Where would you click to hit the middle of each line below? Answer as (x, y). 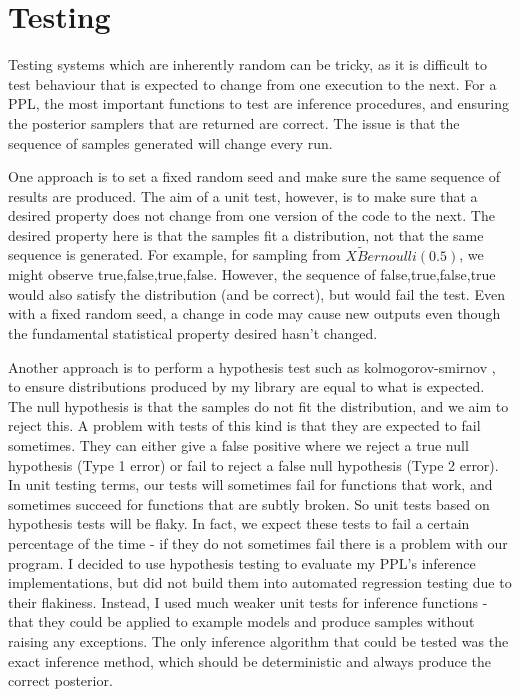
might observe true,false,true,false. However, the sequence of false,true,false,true (252, 274)
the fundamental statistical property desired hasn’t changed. (193, 333)
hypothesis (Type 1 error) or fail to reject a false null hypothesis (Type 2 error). (253, 464)
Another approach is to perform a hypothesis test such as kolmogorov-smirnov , (252, 366)
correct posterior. (60, 680)
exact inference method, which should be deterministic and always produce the (249, 660)
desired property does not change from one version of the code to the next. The (251, 215)
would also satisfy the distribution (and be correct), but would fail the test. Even (256, 293)
